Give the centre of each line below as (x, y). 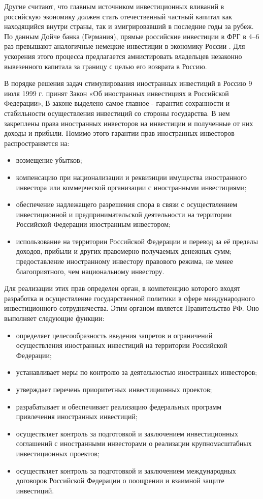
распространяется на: (37, 143)
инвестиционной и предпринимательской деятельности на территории (124, 214)
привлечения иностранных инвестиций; (77, 416)
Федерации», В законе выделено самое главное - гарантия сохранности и (117, 103)
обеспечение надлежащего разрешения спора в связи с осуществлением (127, 204)
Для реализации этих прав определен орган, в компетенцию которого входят (122, 288)
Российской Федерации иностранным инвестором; (93, 224)
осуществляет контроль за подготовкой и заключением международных (126, 470)
